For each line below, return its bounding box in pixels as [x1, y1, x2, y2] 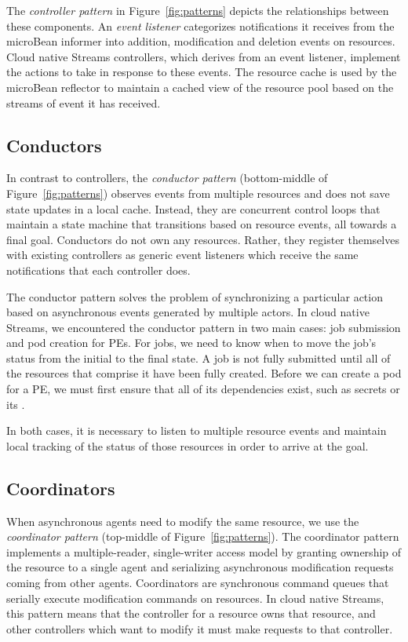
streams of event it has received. [6, 94, 161, 111]
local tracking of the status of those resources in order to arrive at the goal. [6, 437, 369, 454]
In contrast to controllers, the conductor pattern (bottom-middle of [6, 170, 328, 186]
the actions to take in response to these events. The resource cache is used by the [6, 64, 397, 80]
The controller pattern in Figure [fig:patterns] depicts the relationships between [6, 2, 389, 18]
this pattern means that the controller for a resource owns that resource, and [6, 605, 376, 622]
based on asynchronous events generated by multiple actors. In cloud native [6, 304, 370, 320]
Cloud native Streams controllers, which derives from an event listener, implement [6, 48, 401, 64]
